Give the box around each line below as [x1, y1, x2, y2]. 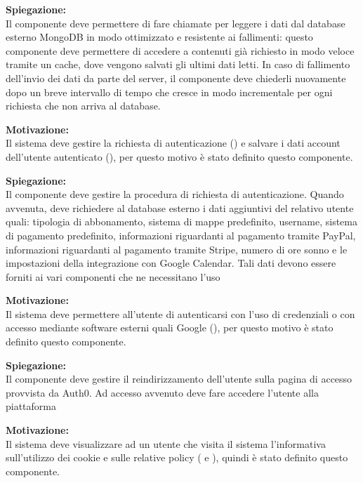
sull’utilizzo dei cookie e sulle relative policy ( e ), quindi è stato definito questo [6, 450, 348, 465]
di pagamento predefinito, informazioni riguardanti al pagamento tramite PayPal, [6, 227, 356, 242]
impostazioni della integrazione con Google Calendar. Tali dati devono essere [6, 256, 336, 270]
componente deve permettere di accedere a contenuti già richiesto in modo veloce [6, 43, 355, 58]
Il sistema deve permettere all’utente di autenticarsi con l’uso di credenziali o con [6, 306, 355, 321]
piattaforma [6, 399, 57, 413]
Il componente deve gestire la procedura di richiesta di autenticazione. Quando [6, 187, 344, 201]
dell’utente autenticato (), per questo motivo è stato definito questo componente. [6, 149, 353, 164]
